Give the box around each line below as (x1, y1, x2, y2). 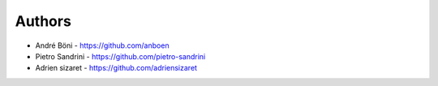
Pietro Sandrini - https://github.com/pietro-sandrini (35, 51, 206, 61)
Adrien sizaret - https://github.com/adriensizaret (35, 63, 198, 73)
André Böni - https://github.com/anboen (35, 41, 170, 50)
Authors (15, 12, 72, 30)
